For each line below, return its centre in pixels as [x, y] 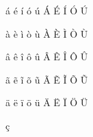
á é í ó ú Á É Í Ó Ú [47, 10]
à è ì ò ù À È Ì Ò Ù [47, 33]
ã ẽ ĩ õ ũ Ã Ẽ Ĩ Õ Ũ [47, 79]
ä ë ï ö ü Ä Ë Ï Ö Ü [47, 102]
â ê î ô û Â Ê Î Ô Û [47, 57]
